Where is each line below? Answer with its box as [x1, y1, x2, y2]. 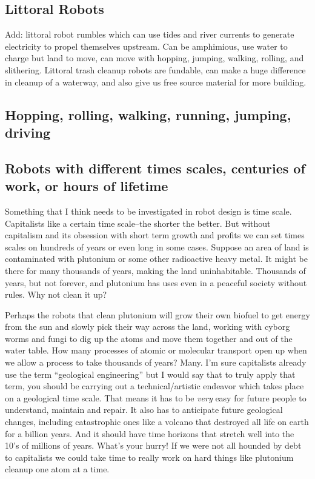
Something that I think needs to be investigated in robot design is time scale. [5, 204, 292, 217]
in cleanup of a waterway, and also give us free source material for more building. [5, 75, 307, 88]
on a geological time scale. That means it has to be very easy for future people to [5, 391, 307, 404]
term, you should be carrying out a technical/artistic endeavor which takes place [5, 380, 304, 392]
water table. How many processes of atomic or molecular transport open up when [5, 344, 307, 357]
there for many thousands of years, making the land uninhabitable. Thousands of [5, 264, 306, 276]
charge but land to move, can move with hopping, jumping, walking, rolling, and [5, 52, 304, 64]
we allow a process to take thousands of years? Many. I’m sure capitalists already [5, 356, 307, 369]
